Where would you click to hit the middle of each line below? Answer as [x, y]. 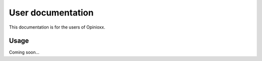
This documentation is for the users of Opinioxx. [57, 27]
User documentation [51, 13]
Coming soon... [24, 52]
